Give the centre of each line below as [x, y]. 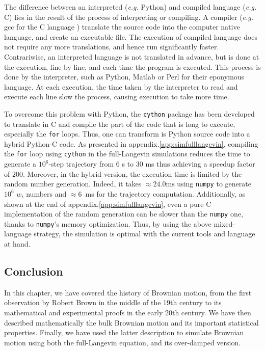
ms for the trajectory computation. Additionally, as [165, 193]
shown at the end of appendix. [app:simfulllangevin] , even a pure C [108, 204]
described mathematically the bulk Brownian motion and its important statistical [131, 322]
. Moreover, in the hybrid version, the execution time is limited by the [132, 173]
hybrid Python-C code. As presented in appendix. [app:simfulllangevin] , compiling [131, 143]
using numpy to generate [214, 184]
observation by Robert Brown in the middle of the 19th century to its [113, 302]
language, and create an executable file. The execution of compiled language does [131, 36]
